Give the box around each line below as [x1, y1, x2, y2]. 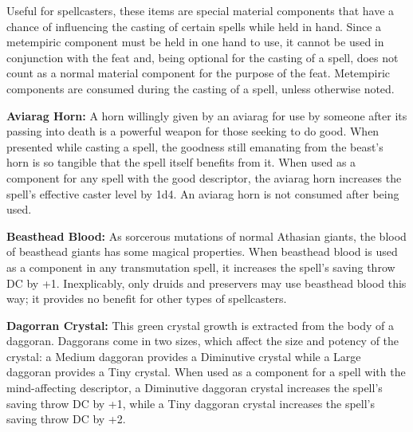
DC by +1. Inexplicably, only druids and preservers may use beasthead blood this [6, 274, 407, 291]
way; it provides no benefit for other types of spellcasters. [6, 290, 287, 307]
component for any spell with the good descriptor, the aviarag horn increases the [6, 169, 402, 186]
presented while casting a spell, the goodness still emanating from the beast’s [6, 138, 383, 155]
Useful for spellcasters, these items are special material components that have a [6, 2, 395, 18]
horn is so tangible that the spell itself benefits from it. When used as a [6, 154, 356, 171]
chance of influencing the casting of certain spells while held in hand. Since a [6, 18, 382, 34]
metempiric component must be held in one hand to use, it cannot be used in [6, 33, 384, 50]
